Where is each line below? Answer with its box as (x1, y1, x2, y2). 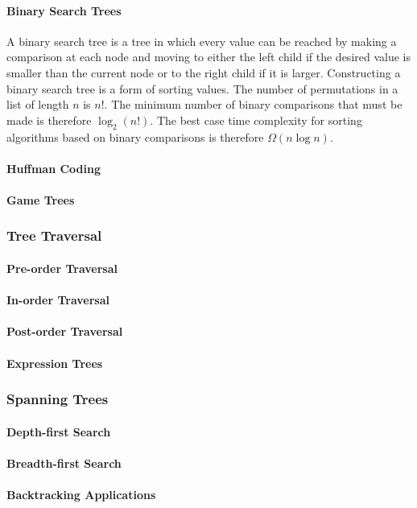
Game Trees (6, 191, 75, 208)
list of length (6, 96, 69, 113)
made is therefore (6, 111, 92, 128)
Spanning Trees (6, 389, 109, 409)
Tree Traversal (6, 225, 102, 246)
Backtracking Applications (6, 485, 156, 502)
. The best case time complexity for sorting (150, 111, 362, 128)
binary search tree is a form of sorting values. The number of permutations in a (6, 80, 398, 97)
